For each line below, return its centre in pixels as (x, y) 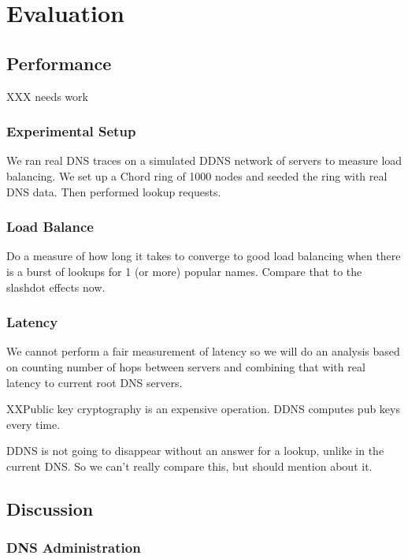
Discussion (50, 508)
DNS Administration (74, 548)
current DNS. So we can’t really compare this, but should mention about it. (189, 466)
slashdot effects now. (56, 287)
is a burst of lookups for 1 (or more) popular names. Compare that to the (184, 271)
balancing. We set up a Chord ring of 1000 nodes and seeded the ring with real (197, 175)
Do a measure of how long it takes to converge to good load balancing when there (204, 256)
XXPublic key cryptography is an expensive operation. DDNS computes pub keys (203, 409)
